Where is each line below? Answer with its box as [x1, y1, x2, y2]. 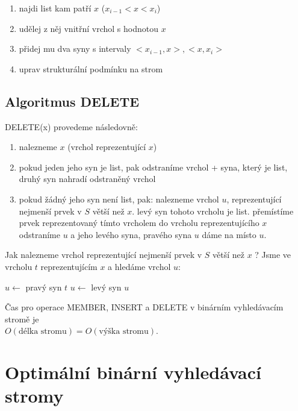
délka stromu [18, 327, 67, 336]
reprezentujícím [40, 260, 98, 272]
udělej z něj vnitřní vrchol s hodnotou [19, 22, 158, 34]
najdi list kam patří [19, 2, 92, 14]
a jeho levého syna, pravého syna [70, 228, 192, 240]
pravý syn [25, 280, 62, 293]
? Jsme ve [255, 248, 291, 261]
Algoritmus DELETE [5, 92, 140, 110]
